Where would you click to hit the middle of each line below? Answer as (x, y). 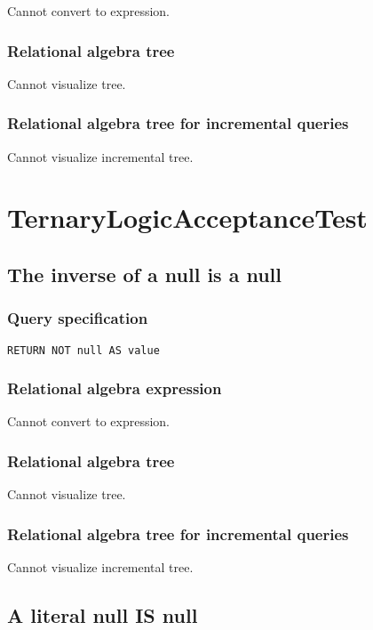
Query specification (78, 318)
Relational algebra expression (115, 388)
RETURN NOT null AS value (83, 350)
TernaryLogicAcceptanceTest (187, 218)
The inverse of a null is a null (145, 274)
